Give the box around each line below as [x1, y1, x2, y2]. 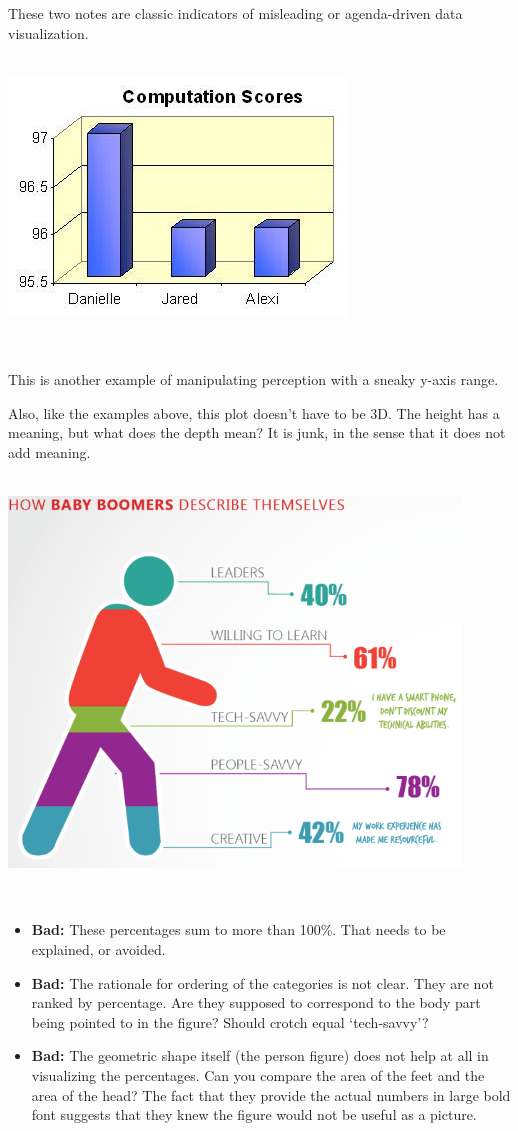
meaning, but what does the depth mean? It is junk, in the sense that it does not [8, 422, 506, 443]
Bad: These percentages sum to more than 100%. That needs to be [31, 919, 446, 940]
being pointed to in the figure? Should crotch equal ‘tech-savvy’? [31, 1011, 429, 1032]
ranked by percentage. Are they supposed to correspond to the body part [31, 992, 481, 1013]
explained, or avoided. [31, 939, 166, 959]
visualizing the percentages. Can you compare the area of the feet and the [31, 1064, 485, 1085]
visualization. [8, 22, 89, 43]
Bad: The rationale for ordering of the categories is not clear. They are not [31, 972, 494, 993]
